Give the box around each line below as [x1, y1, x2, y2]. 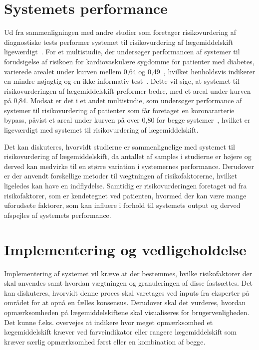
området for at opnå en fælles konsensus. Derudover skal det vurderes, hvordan [4, 297, 246, 308]
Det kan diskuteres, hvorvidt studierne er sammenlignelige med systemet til [4, 141, 235, 152]
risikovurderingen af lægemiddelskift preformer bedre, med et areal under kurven [4, 85, 251, 96]
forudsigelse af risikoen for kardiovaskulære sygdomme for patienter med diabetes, [4, 56, 255, 66]
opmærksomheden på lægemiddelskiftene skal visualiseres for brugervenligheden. [4, 307, 250, 317]
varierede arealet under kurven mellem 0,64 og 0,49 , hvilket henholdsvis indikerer [4, 66, 256, 76]
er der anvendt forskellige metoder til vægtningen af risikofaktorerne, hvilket [4, 171, 238, 181]
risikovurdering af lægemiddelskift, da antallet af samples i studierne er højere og [4, 151, 252, 162]
